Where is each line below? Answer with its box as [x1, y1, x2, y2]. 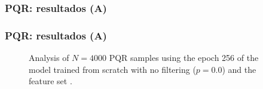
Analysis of [29, 51, 69, 64]
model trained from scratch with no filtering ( [29, 63, 196, 75]
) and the [222, 63, 256, 75]
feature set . [29, 75, 72, 87]
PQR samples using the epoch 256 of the [109, 51, 259, 64]
